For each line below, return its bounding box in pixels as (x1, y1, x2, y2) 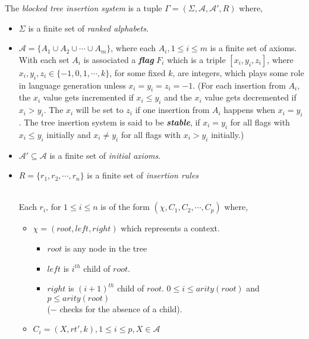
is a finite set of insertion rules (87, 169, 199, 181)
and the (164, 91, 192, 103)
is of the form (100, 200, 150, 213)
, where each (111, 42, 156, 54)
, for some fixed (109, 66, 166, 79)
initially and (46, 128, 91, 140)
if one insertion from (135, 103, 210, 116)
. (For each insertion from (193, 79, 286, 91)
